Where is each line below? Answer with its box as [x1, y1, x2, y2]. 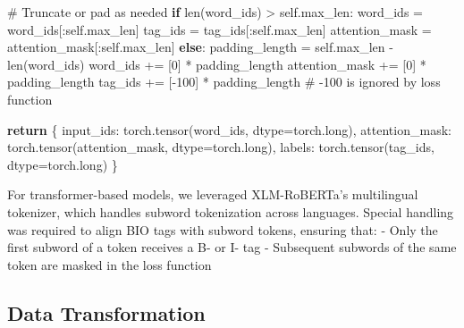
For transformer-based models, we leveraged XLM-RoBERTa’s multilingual [7, 185, 418, 204]
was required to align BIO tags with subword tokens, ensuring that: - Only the [7, 220, 438, 239]
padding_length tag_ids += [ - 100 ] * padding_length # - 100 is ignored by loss [7, 72, 441, 91]
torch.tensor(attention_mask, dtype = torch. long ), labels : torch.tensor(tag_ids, [7, 138, 434, 156]
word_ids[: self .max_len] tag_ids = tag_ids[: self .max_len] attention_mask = [7, 20, 432, 38]
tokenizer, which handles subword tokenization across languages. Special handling [7, 202, 454, 221]
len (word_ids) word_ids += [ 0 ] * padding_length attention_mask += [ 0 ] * [7, 55, 426, 73]
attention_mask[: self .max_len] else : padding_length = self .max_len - [7, 38, 393, 56]
